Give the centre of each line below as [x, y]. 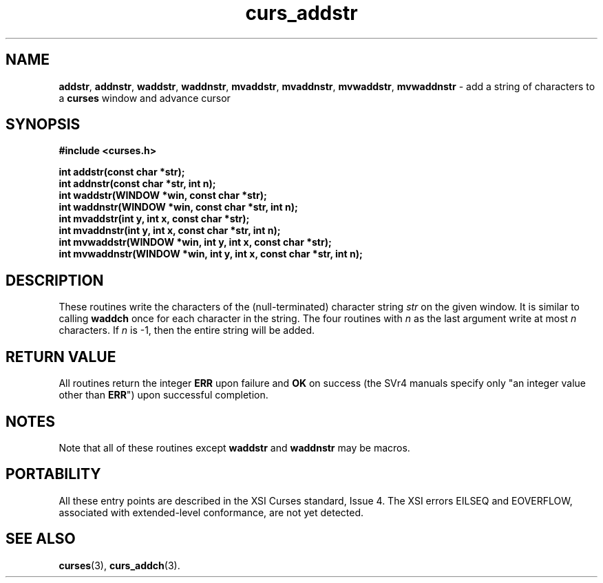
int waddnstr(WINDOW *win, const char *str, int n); [178, 207]
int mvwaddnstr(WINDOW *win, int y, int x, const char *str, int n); [211, 254]
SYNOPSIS [43, 125]
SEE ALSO [41, 539]
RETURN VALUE [61, 357]
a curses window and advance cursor [145, 98]
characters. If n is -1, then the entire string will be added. [187, 330]
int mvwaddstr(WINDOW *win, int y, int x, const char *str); [195, 242]
